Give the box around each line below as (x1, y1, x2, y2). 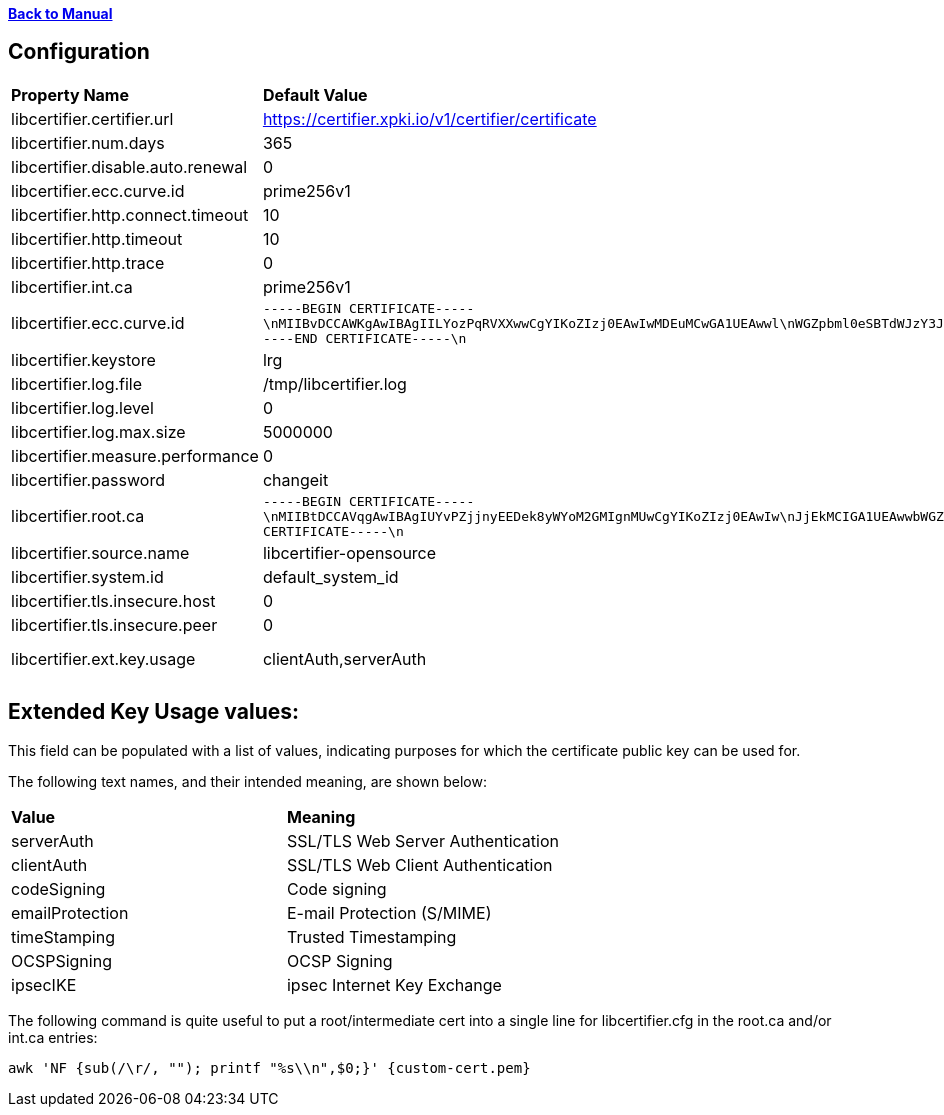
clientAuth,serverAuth (262, 648, 427, 669)
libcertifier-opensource (262, 542, 437, 563)
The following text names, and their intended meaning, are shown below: (8, 772, 487, 790)
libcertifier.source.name (11, 542, 190, 563)
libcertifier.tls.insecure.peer (11, 614, 218, 635)
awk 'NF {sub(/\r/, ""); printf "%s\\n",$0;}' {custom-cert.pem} (8, 1059, 531, 1076)
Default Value (262, 84, 368, 105)
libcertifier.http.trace (11, 252, 165, 273)
